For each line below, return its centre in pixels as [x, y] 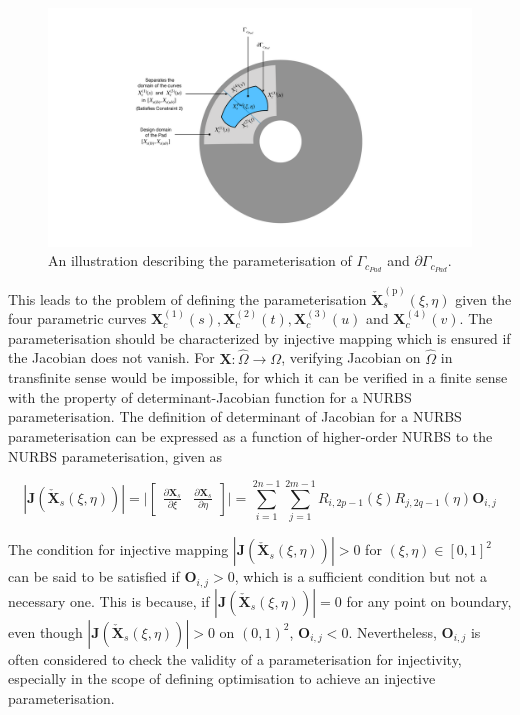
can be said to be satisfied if [94, 576]
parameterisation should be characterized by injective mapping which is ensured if [259, 337]
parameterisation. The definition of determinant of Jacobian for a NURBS [235, 416]
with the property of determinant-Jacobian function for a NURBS [210, 396]
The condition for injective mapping [118, 549]
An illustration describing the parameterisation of [200, 260]
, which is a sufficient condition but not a [360, 576]
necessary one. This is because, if [109, 600]
